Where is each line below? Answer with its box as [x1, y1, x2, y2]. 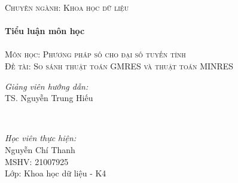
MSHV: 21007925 [5, 155, 69, 167]
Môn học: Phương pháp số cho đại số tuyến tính [5, 48, 186, 60]
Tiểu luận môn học [5, 25, 85, 37]
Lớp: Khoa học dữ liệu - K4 [5, 167, 106, 179]
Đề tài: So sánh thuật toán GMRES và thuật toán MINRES [5, 59, 234, 72]
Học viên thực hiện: [5, 132, 77, 144]
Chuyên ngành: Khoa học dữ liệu [5, 1, 129, 13]
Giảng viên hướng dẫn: [5, 80, 89, 92]
